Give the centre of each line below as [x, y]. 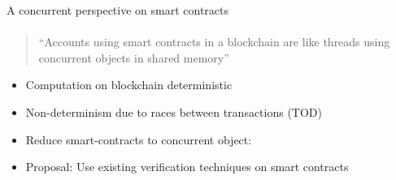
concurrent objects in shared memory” [134, 57]
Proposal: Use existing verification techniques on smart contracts [187, 167]
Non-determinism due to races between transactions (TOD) [174, 111]
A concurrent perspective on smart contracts [118, 10]
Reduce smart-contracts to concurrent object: [139, 139]
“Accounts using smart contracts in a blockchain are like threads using [214, 42]
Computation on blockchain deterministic [129, 85]
